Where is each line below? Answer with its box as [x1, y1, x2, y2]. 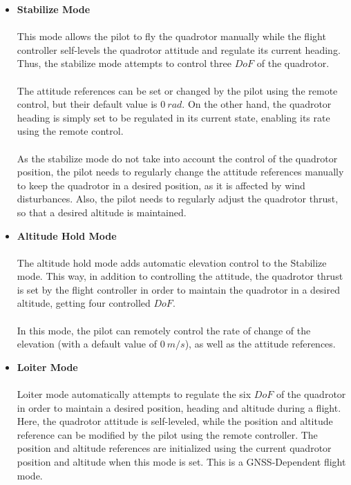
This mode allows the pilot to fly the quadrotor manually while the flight [17, 29, 326, 44]
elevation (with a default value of [17, 336, 158, 351]
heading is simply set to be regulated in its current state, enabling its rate [17, 110, 330, 124]
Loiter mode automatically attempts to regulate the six [17, 387, 252, 401]
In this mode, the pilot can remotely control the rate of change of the [17, 323, 311, 337]
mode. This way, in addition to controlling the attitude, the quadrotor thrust [17, 269, 343, 283]
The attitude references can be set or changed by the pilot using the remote [17, 83, 338, 97]
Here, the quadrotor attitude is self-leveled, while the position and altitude [17, 414, 333, 428]
